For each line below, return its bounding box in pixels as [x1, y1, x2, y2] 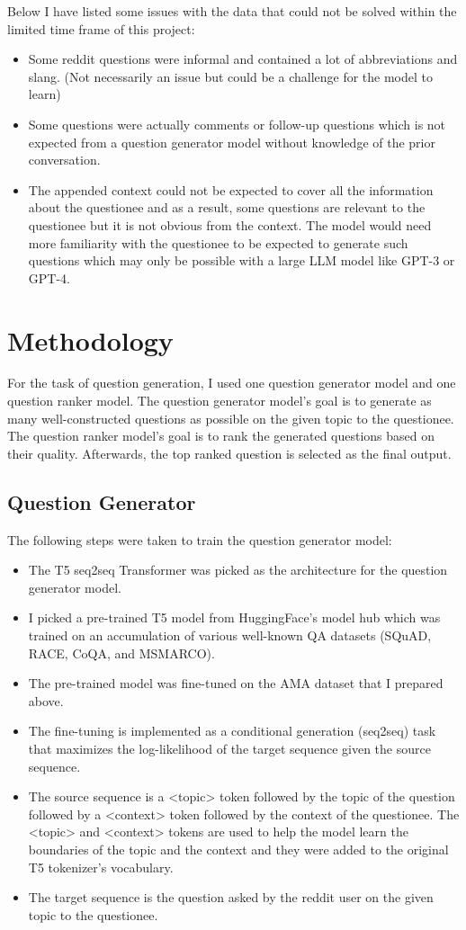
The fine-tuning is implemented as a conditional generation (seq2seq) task [28, 721, 436, 740]
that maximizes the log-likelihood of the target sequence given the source [28, 738, 431, 757]
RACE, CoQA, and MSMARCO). [28, 643, 215, 662]
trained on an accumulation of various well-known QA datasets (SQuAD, [28, 625, 432, 644]
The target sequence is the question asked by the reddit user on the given [28, 888, 434, 907]
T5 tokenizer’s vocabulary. [28, 857, 174, 876]
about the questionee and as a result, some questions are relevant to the [28, 198, 426, 217]
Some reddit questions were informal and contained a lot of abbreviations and [28, 49, 458, 68]
